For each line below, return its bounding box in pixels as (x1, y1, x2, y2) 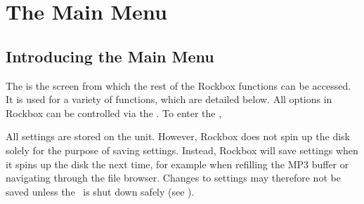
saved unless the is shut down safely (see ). (6, 184, 195, 198)
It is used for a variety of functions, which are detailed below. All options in (6, 92, 332, 107)
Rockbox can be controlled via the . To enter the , (6, 105, 222, 120)
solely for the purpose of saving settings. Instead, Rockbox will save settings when (6, 142, 358, 157)
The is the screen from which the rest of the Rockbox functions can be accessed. (6, 78, 351, 93)
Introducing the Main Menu (6, 45, 214, 67)
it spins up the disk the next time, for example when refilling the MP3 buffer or (6, 156, 349, 171)
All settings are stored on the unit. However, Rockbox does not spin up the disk (6, 129, 350, 144)
